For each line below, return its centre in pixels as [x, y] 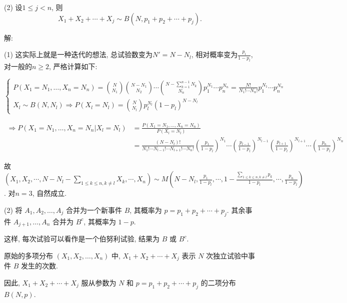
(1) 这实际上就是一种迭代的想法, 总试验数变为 [78, 54]
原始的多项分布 [28, 255]
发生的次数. [39, 266]
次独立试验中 [227, 255]
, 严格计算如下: [73, 66]
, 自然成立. [49, 193]
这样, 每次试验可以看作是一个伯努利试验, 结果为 [82, 239]
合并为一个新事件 [94, 210]
